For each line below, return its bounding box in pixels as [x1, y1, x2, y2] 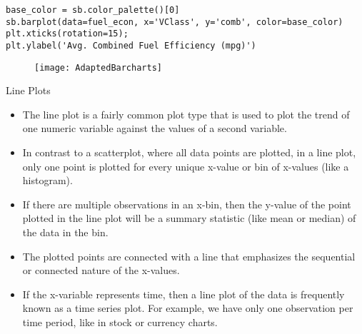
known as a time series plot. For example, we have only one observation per [22, 300, 353, 315]
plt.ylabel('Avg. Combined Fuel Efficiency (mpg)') [6, 40, 256, 51]
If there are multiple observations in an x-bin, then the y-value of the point [22, 196, 351, 211]
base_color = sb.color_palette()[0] [6, 5, 180, 15]
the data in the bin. [22, 225, 109, 240]
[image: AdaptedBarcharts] [34, 62, 162, 73]
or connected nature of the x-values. [22, 263, 180, 278]
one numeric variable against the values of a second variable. [22, 121, 287, 136]
